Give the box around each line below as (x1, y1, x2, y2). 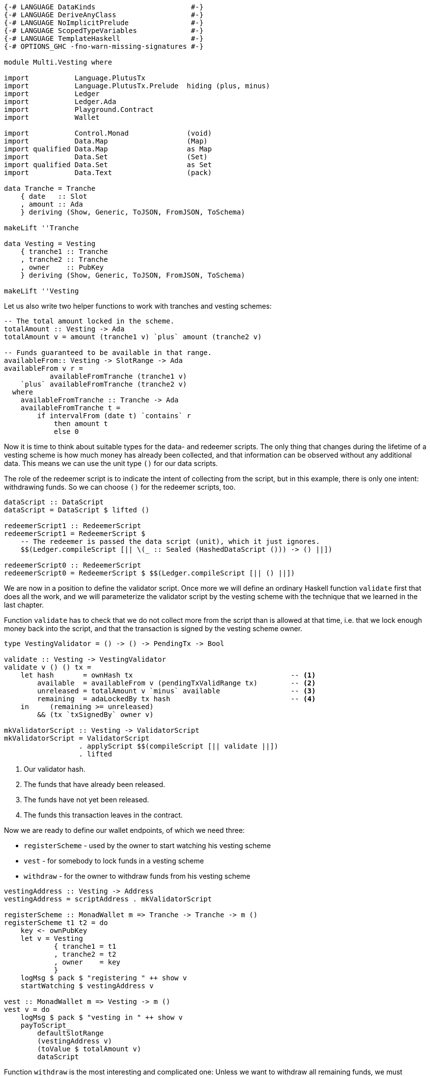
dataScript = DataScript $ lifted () (4, 506, 150, 514)
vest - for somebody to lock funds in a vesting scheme (24, 857, 204, 865)
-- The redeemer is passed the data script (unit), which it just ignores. (20, 538, 320, 545)
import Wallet (4, 113, 100, 121)
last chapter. (4, 601, 44, 609)
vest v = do (4, 1005, 50, 1013)
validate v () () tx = (4, 663, 92, 671)
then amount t (54, 420, 108, 428)
